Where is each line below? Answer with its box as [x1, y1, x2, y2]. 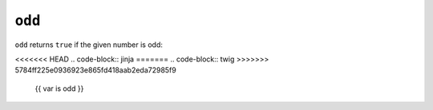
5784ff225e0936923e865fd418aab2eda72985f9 [14, 65, 176, 75]
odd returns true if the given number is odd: [14, 40, 164, 49]
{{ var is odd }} [34, 84, 84, 93]
